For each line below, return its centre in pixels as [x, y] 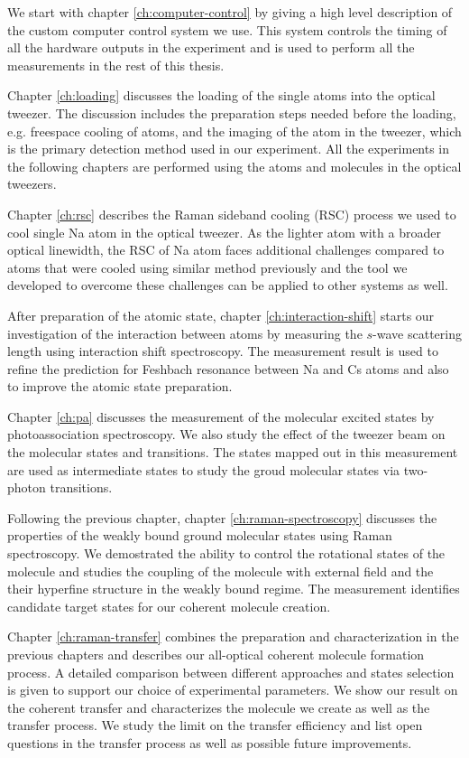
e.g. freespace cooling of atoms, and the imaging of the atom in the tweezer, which [234, 131]
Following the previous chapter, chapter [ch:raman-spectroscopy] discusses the [222, 517]
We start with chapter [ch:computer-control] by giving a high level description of [230, 12]
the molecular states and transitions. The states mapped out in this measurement [233, 452]
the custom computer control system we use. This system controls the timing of [227, 29]
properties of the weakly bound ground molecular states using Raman [200, 535]
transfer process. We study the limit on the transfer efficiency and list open [215, 725]
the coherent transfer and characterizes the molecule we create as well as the [219, 707]
